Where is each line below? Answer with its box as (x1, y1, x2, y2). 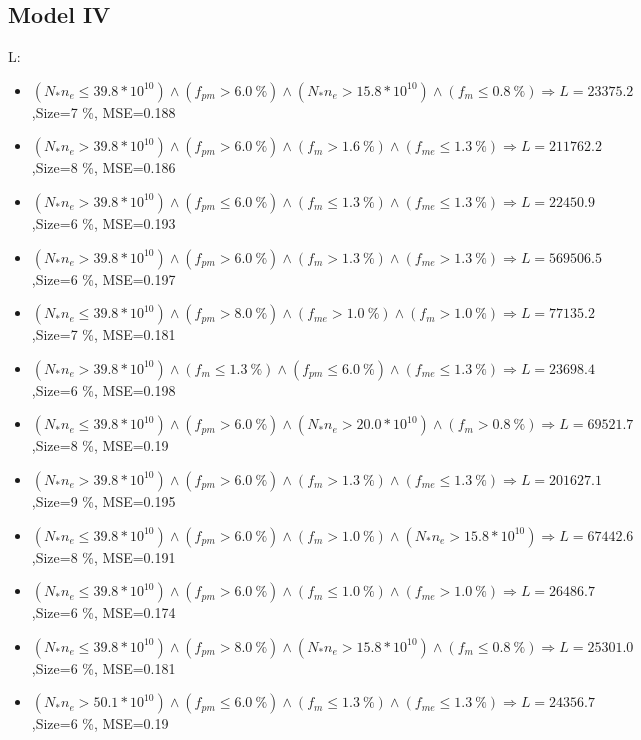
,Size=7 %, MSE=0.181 (31, 324, 176, 345)
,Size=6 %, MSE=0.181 (31, 657, 176, 678)
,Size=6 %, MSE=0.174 (31, 602, 176, 623)
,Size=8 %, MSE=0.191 (31, 546, 176, 567)
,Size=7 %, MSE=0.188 (31, 101, 176, 122)
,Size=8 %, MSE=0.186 (31, 157, 176, 178)
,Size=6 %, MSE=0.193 (31, 212, 176, 233)
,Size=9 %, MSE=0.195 (31, 490, 176, 511)
